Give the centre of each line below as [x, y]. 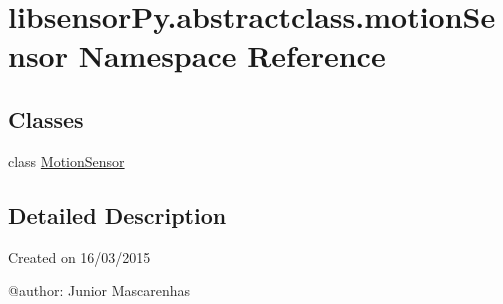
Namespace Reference [232, 55]
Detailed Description [117, 214]
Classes [46, 118]
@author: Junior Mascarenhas [99, 290]
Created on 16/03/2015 [79, 256]
